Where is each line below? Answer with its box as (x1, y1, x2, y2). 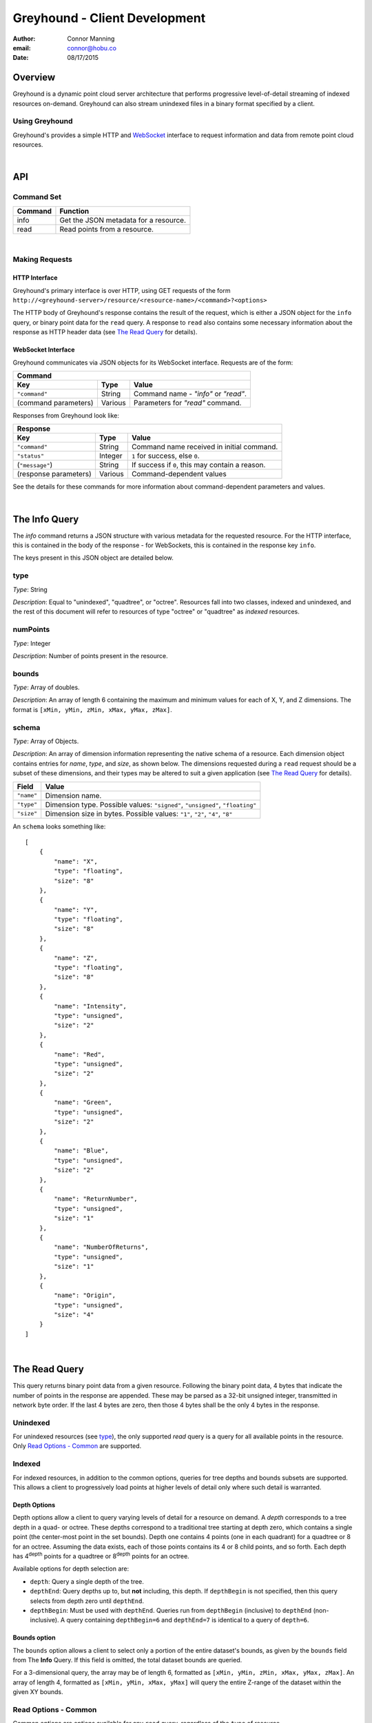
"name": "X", (54, 857, 98, 865)
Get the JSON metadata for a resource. (59, 215, 186, 225)
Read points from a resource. (59, 224, 154, 234)
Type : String (12, 585, 48, 593)
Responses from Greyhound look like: (12, 411, 120, 420)
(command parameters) (17, 398, 94, 407)
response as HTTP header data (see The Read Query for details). (12, 328, 198, 336)
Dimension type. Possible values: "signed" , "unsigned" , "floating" (45, 799, 257, 809)
